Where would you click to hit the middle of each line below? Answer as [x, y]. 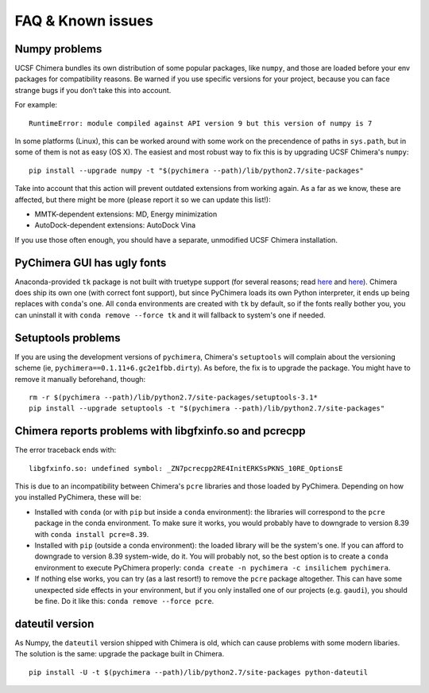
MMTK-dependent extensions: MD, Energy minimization [126, 214]
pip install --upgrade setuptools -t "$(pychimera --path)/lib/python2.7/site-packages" [207, 409]
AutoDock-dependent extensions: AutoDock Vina [115, 225]
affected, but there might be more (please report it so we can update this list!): [143, 200]
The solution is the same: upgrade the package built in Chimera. [120, 654]
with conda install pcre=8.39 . [92, 534]
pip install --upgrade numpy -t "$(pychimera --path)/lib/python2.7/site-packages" [197, 170]
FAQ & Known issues [84, 21]
